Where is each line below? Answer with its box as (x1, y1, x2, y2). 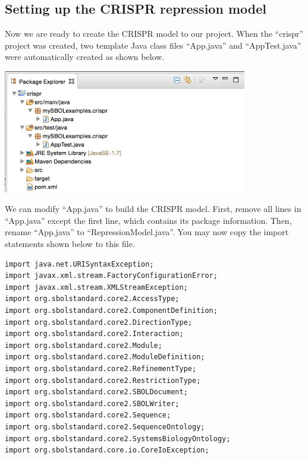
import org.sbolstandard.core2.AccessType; (5, 295, 180, 303)
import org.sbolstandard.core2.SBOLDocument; (5, 388, 188, 397)
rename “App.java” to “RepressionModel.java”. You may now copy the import (5, 226, 289, 238)
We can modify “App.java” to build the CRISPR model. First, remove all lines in (5, 202, 301, 215)
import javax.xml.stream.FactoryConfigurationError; (5, 271, 218, 280)
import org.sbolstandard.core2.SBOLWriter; (5, 399, 180, 408)
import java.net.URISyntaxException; (5, 259, 154, 268)
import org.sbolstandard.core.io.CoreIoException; (5, 446, 209, 455)
